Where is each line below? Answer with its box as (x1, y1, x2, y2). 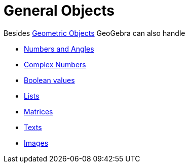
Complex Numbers (24, 60, 86, 69)
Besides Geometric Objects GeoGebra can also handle (4, 28, 185, 37)
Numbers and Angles (24, 44, 94, 53)
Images (24, 138, 49, 147)
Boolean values (24, 75, 75, 85)
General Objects (4, 2, 115, 19)
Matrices (24, 107, 53, 116)
